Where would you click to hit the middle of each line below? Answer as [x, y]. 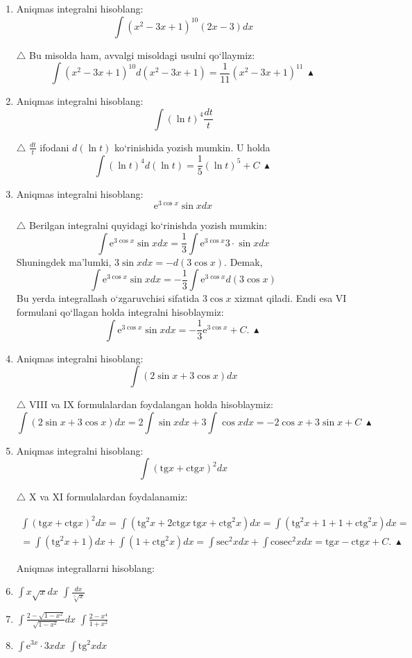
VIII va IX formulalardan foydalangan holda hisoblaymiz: [151, 404]
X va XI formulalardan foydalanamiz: [109, 497]
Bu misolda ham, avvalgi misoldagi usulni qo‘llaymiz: [142, 54]
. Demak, [243, 261]
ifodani [54, 147]
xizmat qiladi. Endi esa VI [291, 298]
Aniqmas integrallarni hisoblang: [85, 567]
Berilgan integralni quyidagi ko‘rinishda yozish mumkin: [148, 225]
